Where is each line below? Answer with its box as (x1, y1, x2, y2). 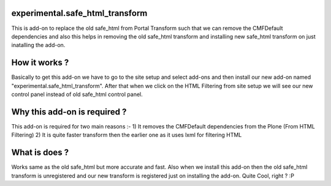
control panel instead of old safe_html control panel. (11, 91, 143, 98)
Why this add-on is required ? (11, 106, 127, 117)
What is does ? (11, 147, 69, 158)
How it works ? (11, 58, 69, 68)
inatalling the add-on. (11, 42, 66, 49)
